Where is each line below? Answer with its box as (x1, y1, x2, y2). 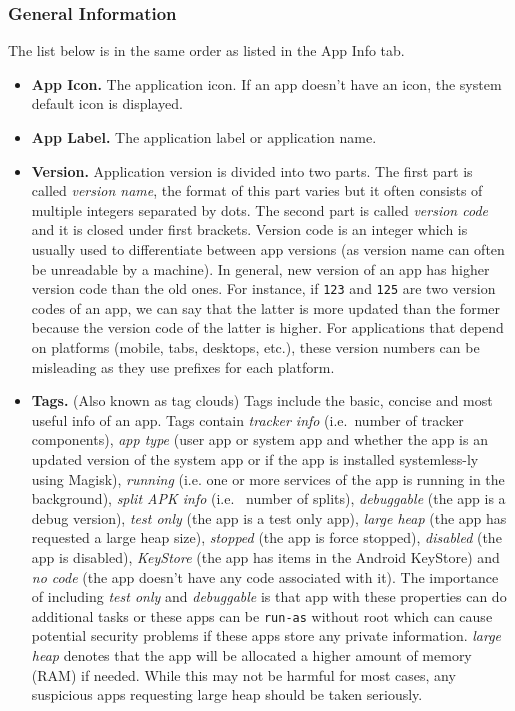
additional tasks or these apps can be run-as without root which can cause (31, 605, 493, 626)
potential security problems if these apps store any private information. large (31, 625, 502, 646)
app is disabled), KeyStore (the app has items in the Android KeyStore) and (31, 546, 500, 567)
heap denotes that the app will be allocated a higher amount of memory (31, 644, 472, 665)
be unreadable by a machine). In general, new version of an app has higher (31, 258, 490, 279)
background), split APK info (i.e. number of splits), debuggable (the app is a (31, 488, 506, 509)
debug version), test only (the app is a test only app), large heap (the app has (31, 507, 507, 528)
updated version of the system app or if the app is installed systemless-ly (31, 448, 479, 469)
